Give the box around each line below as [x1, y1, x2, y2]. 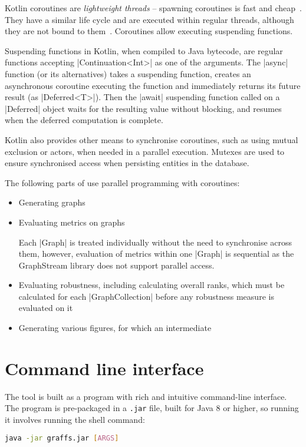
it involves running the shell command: [5, 413, 145, 426]
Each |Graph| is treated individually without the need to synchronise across [18, 236, 292, 248]
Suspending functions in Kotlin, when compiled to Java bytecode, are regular [5, 44, 283, 57]
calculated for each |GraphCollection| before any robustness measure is [18, 290, 274, 302]
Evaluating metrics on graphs [18, 216, 125, 228]
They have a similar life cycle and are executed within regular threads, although [5, 13, 294, 25]
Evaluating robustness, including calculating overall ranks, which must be [18, 279, 285, 291]
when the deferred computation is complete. [5, 114, 163, 126]
